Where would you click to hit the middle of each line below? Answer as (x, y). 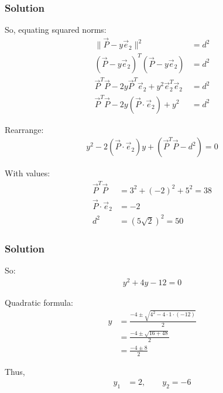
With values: (28, 173)
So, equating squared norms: (56, 30)
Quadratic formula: (39, 302)
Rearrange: (24, 129)
